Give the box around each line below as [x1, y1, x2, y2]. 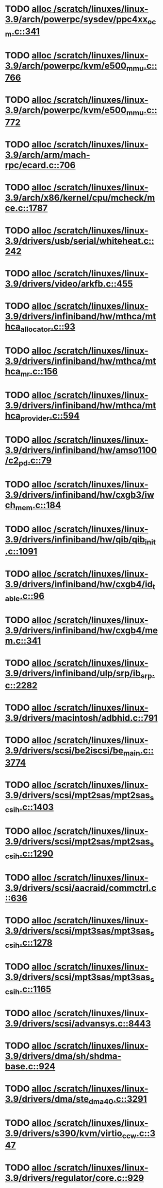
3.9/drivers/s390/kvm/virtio [5, 1128, 122, 1139]
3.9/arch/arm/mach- [5, 149, 91, 161]
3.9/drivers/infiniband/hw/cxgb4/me [5, 625, 158, 636]
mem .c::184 [15, 500, 62, 512]
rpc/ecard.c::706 [5, 160, 76, 171]
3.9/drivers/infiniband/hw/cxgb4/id [5, 578, 153, 590]
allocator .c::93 [20, 321, 76, 334]
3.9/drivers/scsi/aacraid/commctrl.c [5, 882, 157, 893]
